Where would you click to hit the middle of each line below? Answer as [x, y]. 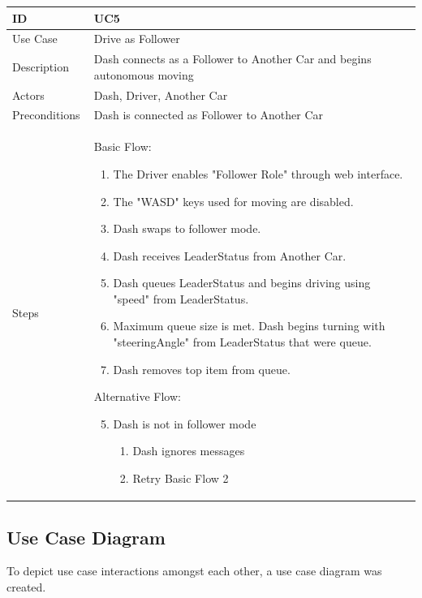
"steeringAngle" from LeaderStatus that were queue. [242, 342]
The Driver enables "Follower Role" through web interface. [258, 173]
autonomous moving [144, 74]
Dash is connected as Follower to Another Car [209, 115]
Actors [28, 95]
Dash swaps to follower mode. [187, 228]
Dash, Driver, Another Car [161, 95]
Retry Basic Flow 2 [181, 478]
